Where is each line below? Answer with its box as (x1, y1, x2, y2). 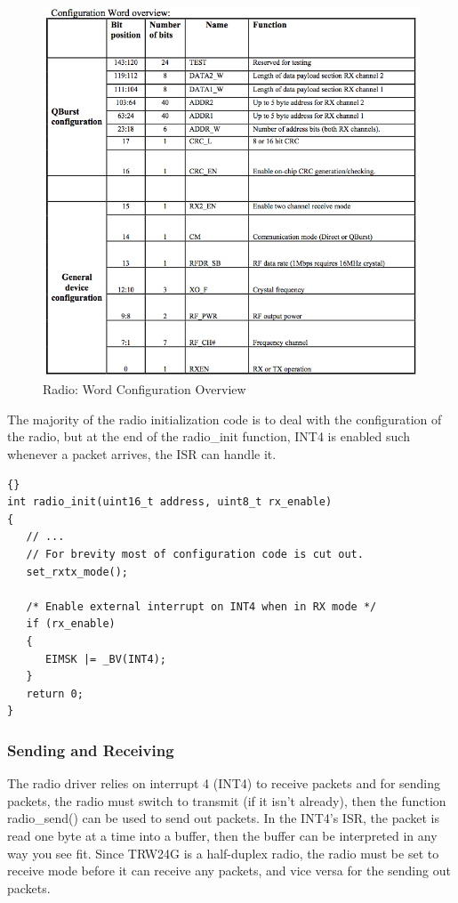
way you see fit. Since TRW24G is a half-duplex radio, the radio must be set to (7, 843, 439, 862)
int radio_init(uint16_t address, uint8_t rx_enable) (7, 496, 333, 509)
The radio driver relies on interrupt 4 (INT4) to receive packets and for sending (7, 774, 441, 793)
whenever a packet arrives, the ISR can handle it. (7, 445, 277, 464)
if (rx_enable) (26, 617, 116, 631)
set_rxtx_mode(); (26, 565, 129, 578)
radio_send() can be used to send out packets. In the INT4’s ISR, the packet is (7, 809, 439, 827)
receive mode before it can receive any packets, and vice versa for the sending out (7, 861, 451, 880)
